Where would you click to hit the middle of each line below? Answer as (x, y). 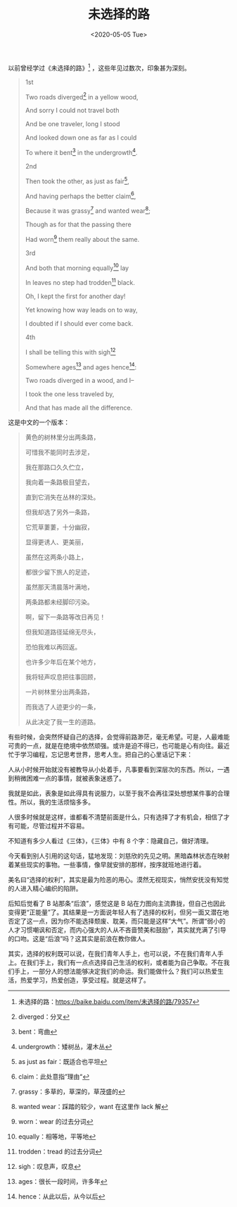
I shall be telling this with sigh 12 (70, 351)
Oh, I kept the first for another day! (75, 296)
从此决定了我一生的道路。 (62, 722)
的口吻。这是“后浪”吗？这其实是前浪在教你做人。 (79, 939)
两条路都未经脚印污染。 (59, 602)
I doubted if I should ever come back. (79, 323)
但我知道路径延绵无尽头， (62, 632)
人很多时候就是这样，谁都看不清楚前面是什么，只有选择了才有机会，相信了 (116, 817)
